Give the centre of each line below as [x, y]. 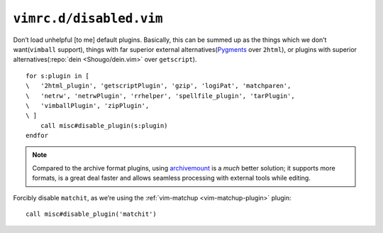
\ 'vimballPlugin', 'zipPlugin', [88, 105]
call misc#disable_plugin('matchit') [91, 214]
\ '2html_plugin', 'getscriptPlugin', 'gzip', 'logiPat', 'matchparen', [159, 86]
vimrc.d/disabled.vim [88, 18]
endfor [37, 136]
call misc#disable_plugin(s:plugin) [104, 125]
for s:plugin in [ [58, 76]
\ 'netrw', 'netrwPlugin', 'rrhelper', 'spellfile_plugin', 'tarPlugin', [160, 96]
